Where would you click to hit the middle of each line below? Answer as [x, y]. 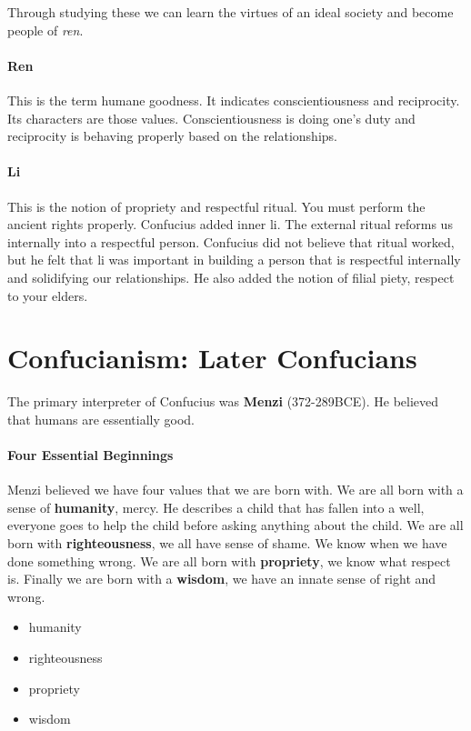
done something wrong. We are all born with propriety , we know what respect [229, 561]
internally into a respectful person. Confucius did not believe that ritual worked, [231, 241]
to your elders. [48, 295]
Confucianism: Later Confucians [212, 358]
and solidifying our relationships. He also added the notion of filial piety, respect [231, 277]
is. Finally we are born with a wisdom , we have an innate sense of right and [222, 579]
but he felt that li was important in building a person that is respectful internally [234, 260]
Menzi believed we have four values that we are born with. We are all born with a [235, 490]
